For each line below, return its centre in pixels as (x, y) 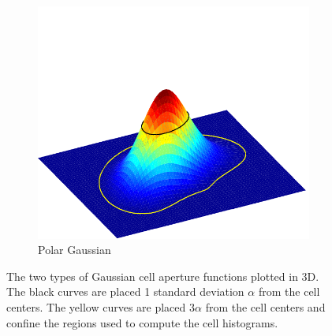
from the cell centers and (265, 306)
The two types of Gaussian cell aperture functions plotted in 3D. (163, 276)
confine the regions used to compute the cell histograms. (142, 322)
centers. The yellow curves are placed (96, 306)
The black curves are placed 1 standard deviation (125, 291)
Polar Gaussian (75, 250)
